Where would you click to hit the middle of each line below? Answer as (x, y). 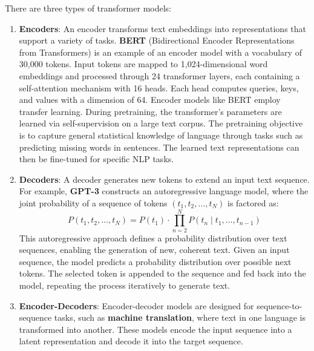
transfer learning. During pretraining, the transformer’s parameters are (150, 111)
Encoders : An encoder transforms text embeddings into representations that (162, 28)
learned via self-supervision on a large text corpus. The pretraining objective (161, 123)
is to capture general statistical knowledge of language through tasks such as (161, 135)
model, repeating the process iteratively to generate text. (125, 285)
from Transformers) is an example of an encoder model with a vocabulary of (160, 52)
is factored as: (253, 202)
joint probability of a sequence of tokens (93, 202)
